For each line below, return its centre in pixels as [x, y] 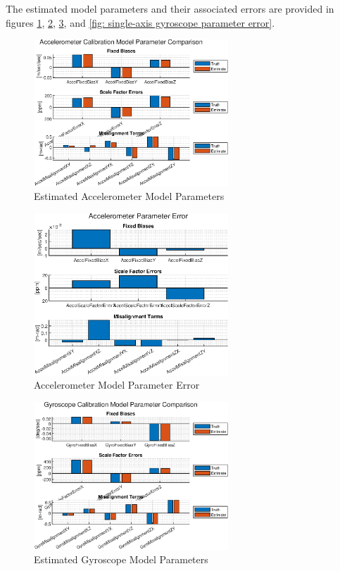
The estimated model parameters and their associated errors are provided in [170, 8]
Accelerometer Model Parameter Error [117, 385]
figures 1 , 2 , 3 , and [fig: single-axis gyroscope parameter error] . [140, 22]
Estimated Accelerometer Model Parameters [129, 196]
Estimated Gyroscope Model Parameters [121, 559]
